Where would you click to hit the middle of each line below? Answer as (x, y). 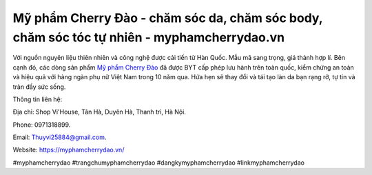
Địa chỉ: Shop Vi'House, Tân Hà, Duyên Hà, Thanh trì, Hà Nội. (99, 112)
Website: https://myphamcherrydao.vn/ (69, 150)
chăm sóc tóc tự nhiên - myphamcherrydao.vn (149, 37)
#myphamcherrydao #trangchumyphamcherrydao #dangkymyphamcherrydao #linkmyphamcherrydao (158, 163)
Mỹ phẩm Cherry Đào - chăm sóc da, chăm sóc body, (168, 18)
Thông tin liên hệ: (38, 99)
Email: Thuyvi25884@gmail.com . (60, 137)
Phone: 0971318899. (42, 125)
